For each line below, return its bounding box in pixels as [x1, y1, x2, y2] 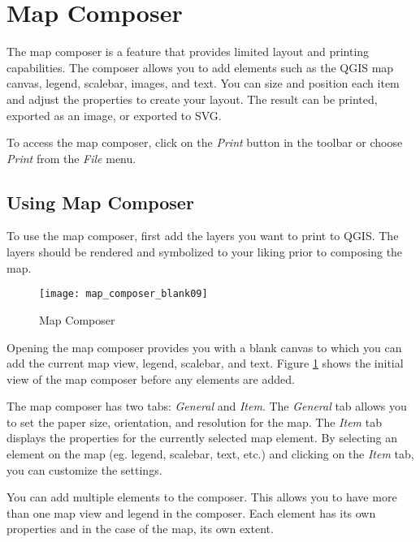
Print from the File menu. [6, 149, 136, 166]
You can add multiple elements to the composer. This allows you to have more [6, 488, 397, 505]
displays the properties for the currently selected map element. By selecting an [6, 429, 398, 446]
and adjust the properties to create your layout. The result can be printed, [6, 90, 378, 107]
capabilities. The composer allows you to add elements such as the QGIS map [6, 58, 394, 75]
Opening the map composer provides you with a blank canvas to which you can [6, 338, 402, 355]
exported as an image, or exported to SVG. [6, 106, 222, 123]
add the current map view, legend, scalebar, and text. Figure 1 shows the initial [6, 355, 404, 372]
